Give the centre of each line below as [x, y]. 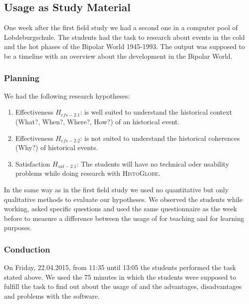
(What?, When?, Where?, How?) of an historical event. [97, 121]
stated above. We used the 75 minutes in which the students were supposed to [120, 277]
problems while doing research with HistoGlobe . [88, 173]
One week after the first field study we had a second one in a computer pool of [121, 27]
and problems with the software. [52, 296]
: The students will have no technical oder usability [153, 163]
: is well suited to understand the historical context [156, 112]
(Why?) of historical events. [57, 147]
